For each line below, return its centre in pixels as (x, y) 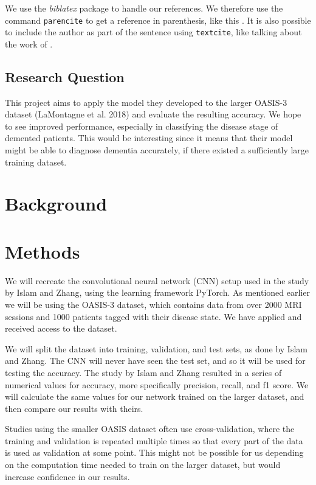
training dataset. (36, 162)
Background (56, 204)
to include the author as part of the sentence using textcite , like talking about (153, 32)
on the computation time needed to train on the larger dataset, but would (143, 465)
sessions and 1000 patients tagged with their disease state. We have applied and (153, 316)
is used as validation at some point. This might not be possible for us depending (154, 452)
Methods (43, 251)
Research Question (65, 76)
